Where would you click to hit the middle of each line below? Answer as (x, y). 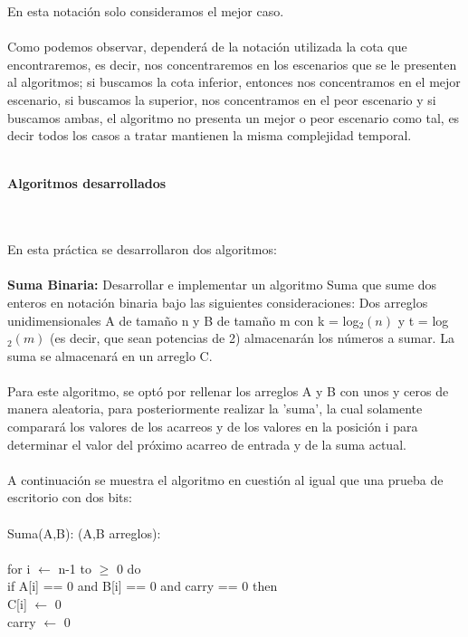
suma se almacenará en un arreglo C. (110, 355)
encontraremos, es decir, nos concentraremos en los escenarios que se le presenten (232, 64)
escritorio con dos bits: (70, 497)
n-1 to (75, 568)
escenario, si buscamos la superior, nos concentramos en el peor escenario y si (222, 99)
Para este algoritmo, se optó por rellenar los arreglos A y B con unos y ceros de (228, 390)
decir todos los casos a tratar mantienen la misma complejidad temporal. (210, 135)
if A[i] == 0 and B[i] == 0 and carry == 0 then (143, 586)
